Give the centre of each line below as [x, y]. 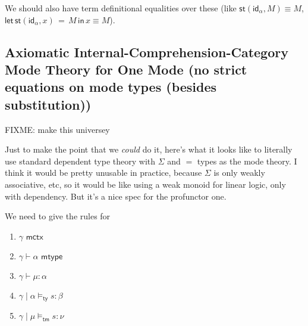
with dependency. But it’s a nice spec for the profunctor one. [116, 196]
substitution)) [48, 104]
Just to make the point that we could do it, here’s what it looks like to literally [149, 149]
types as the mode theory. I [247, 161]
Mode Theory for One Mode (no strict [126, 69]
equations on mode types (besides [111, 87]
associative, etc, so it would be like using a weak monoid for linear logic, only [145, 184]
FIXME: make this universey [57, 129]
